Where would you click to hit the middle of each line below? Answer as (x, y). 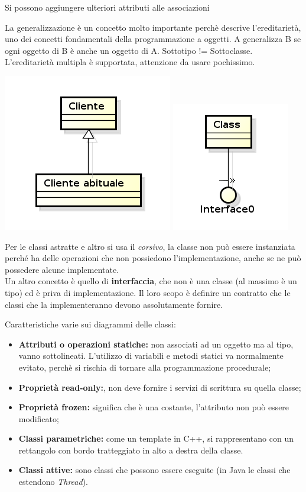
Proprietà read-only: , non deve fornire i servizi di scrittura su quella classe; (160, 387)
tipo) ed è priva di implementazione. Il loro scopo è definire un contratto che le (148, 292)
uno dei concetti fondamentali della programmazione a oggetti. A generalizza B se (153, 39)
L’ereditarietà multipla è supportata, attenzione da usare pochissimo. (130, 62)
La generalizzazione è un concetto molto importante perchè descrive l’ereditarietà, (153, 27)
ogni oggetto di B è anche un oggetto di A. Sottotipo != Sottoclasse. (129, 50)
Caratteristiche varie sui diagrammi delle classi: (90, 324)
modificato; (39, 418)
